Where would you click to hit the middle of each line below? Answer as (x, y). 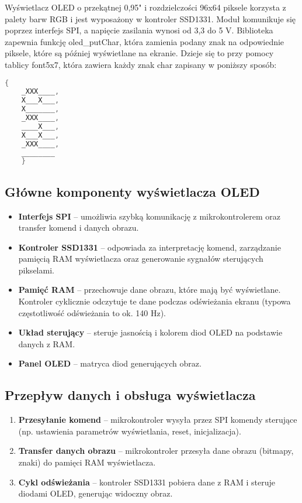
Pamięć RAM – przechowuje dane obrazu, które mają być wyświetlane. (150, 290)
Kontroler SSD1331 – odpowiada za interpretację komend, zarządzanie (150, 247)
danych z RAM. (47, 343)
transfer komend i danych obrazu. (79, 227)
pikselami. (36, 270)
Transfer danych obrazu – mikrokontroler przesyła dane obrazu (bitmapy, (156, 451)
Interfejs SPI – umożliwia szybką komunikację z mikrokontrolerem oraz (150, 216)
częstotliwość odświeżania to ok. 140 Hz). (92, 312)
